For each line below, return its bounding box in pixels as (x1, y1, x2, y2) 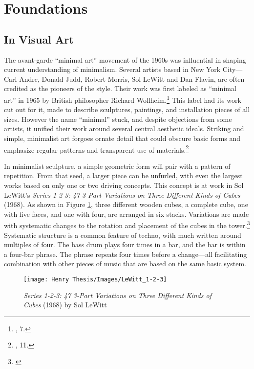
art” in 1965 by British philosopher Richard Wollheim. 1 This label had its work (4, 93, 241, 105)
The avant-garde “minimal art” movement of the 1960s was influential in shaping (4, 54, 246, 65)
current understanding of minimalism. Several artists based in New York (4, 64, 221, 74)
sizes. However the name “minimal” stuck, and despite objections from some (4, 114, 232, 124)
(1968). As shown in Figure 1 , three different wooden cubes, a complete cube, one (4, 199, 248, 209)
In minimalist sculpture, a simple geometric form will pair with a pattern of (4, 161, 231, 171)
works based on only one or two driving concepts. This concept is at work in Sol (4, 180, 244, 190)
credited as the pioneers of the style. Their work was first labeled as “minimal (4, 83, 236, 93)
